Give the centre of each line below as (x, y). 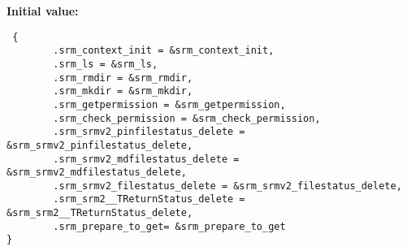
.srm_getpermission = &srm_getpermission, (169, 104)
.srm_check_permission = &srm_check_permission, (187, 118)
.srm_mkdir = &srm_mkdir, (123, 91)
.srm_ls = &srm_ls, (106, 64)
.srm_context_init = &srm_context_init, (164, 51)
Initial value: (43, 11)
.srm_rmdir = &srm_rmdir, (123, 78)
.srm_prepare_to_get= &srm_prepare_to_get (169, 226)
